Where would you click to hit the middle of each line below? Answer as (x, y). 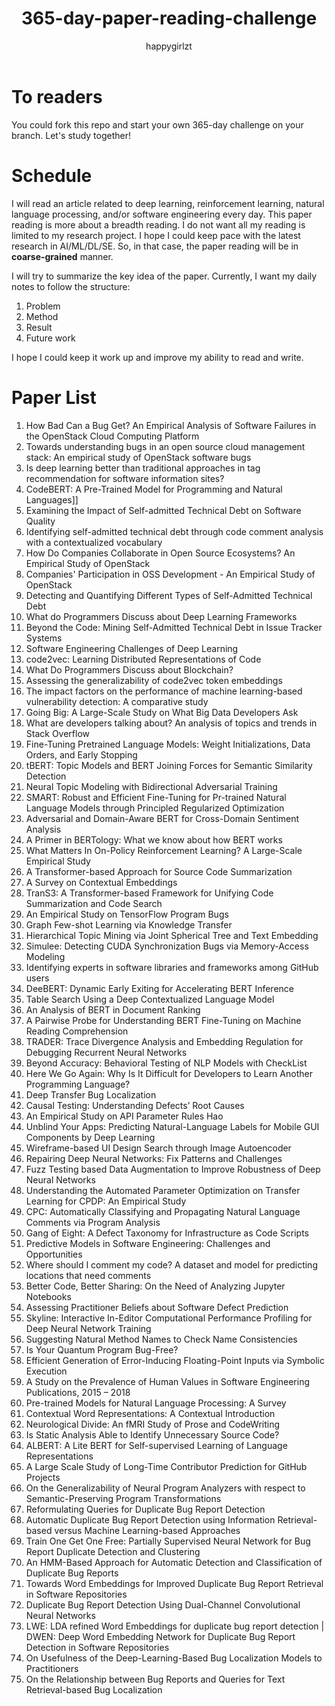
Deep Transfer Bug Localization (91, 1094)
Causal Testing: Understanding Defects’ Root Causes (135, 1105)
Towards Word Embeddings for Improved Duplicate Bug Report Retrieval (174, 1583)
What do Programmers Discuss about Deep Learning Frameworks (161, 616)
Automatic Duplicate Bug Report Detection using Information (150, 1519)
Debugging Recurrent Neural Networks (106, 1052)
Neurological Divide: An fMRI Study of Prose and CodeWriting (153, 1424)
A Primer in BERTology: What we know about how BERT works (154, 839)
